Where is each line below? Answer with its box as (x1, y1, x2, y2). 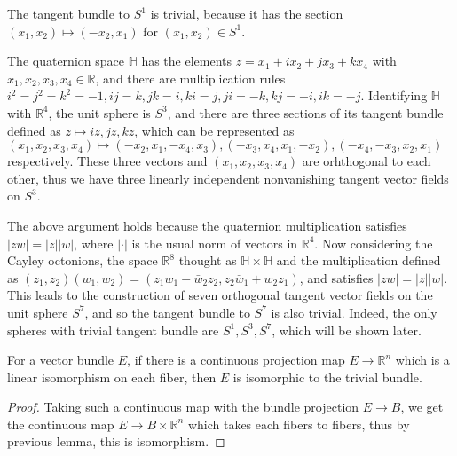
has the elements (141, 51, 232, 70)
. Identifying (360, 86, 428, 105)
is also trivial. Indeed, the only (271, 303, 437, 321)
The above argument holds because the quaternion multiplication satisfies (7, 216, 407, 234)
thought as (178, 251, 237, 270)
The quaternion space (7, 51, 124, 70)
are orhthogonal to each (302, 152, 431, 170)
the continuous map (7, 414, 114, 433)
